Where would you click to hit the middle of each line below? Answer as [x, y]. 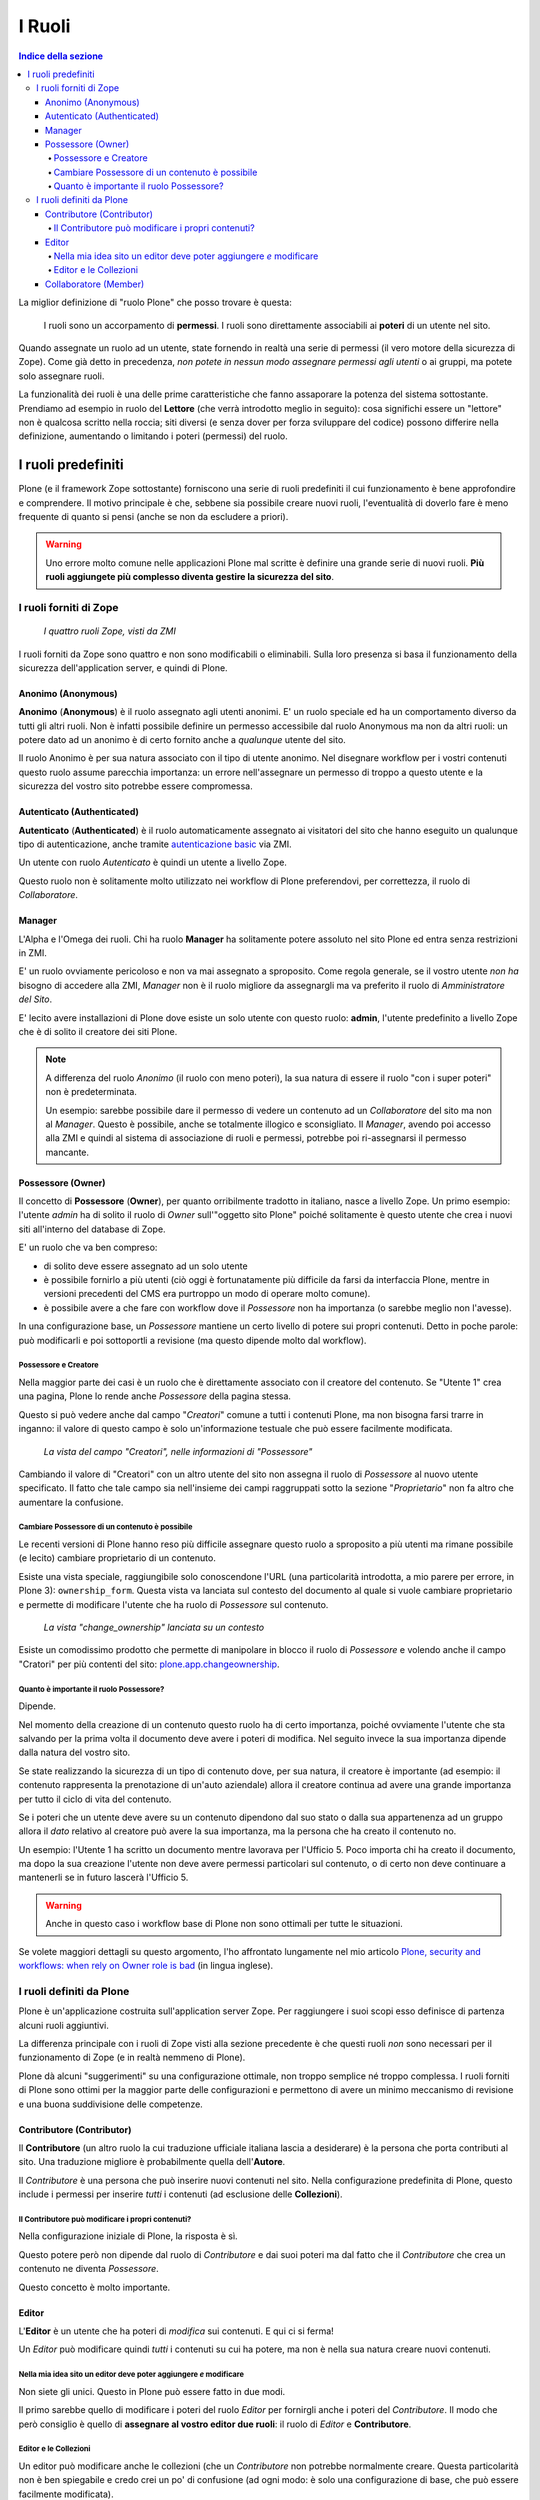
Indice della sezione [61, 56]
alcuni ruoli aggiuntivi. [64, 2025]
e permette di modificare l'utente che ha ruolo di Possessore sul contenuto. [173, 1604]
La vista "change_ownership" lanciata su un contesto [154, 1627]
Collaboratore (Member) [95, 284]
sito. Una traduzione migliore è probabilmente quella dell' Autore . [152, 2162]
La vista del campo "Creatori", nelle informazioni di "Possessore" [178, 1451]
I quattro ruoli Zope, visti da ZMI [110, 631]
